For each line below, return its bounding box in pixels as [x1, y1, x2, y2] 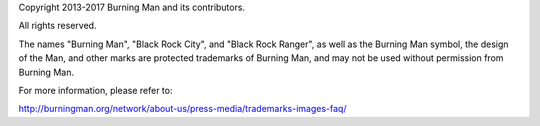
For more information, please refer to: [18, 84, 173, 96]
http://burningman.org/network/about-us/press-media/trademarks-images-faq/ [18, 103, 347, 115]
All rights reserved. [18, 20, 97, 32]
